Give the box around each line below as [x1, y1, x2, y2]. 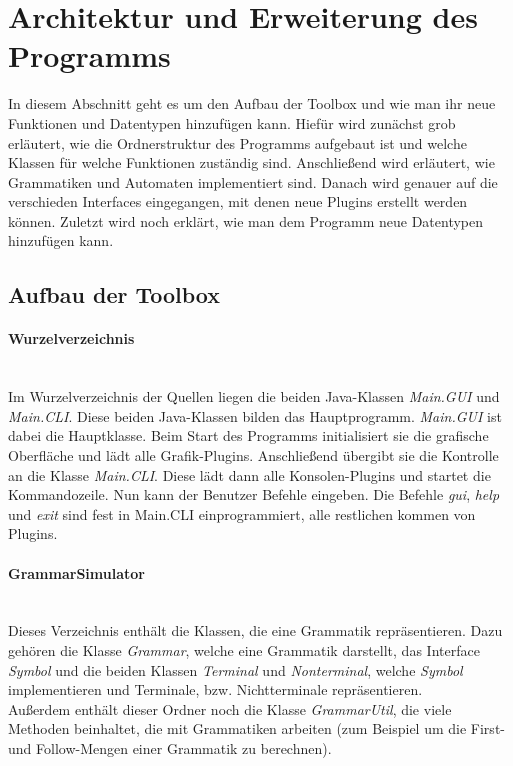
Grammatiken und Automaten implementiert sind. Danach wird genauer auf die [8, 171, 498, 192]
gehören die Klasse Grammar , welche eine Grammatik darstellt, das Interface [8, 639, 480, 660]
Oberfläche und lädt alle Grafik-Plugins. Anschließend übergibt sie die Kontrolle [8, 445, 499, 466]
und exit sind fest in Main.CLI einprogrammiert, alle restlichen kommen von [8, 503, 476, 524]
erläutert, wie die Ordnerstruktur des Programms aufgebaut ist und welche [8, 132, 467, 153]
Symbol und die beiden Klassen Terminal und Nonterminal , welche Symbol [8, 659, 463, 680]
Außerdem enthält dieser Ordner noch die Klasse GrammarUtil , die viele [8, 698, 452, 719]
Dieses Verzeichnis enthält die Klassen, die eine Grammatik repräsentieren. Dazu [8, 620, 503, 641]
